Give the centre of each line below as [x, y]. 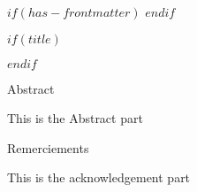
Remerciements [48, 147]
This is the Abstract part [75, 118]
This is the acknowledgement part [99, 177]
